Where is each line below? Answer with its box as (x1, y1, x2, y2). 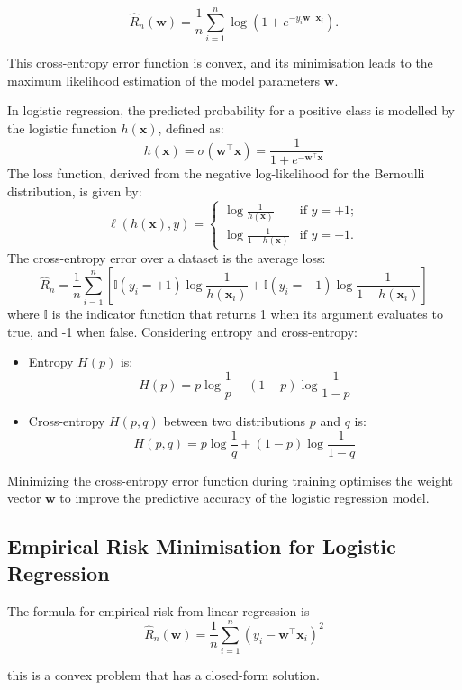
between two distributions (163, 412, 306, 431)
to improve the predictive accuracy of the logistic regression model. (59, 488, 430, 507)
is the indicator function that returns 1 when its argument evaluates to (51, 304, 443, 323)
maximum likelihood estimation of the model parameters (7, 70, 321, 89)
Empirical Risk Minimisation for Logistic (7, 532, 396, 560)
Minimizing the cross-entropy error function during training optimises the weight (7, 470, 453, 489)
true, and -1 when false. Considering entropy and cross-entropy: (7, 322, 358, 340)
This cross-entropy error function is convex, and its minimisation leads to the (7, 53, 433, 72)
